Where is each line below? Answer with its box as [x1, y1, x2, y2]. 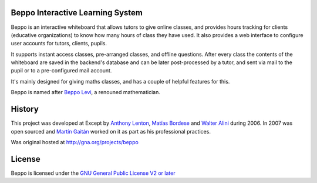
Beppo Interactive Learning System [11, 8, 143, 18]
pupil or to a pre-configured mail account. [11, 67, 112, 74]
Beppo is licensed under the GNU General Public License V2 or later [11, 169, 176, 177]
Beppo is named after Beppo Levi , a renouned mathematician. [11, 89, 161, 96]
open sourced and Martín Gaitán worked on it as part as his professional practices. [11, 128, 211, 135]
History [11, 104, 39, 114]
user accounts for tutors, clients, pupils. [11, 40, 107, 47]
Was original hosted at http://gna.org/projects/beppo [11, 138, 139, 145]
